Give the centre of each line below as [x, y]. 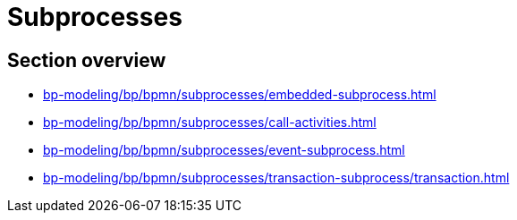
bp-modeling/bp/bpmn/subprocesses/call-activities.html [210, 123]
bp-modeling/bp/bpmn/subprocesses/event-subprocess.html [224, 150]
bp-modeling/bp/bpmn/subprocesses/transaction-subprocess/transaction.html [276, 178]
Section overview [87, 60]
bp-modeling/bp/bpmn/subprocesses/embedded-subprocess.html [240, 95]
